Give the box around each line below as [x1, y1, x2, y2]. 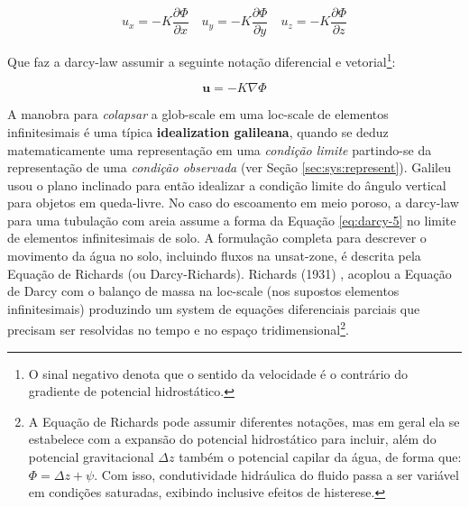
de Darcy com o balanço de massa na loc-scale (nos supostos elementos [7, 281, 400, 300]
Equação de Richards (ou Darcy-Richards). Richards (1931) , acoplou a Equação [7, 263, 452, 282]
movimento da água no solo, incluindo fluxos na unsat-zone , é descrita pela [7, 246, 421, 265]
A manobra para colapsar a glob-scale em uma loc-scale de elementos [7, 105, 389, 124]
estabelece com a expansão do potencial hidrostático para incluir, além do [28, 429, 437, 448]
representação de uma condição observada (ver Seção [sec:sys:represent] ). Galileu [7, 158, 451, 177]
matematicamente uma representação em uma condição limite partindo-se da [7, 140, 432, 159]
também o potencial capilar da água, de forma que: [179, 447, 462, 466]
